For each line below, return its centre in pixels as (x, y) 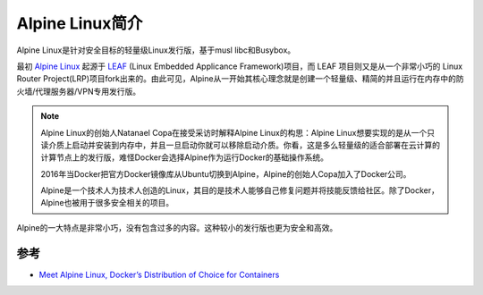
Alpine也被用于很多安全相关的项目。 (107, 203)
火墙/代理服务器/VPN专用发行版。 (79, 91)
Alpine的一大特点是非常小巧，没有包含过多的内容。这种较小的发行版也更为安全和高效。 (177, 227)
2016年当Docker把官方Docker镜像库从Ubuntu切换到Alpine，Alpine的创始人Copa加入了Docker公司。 (226, 173)
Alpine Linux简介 (80, 23)
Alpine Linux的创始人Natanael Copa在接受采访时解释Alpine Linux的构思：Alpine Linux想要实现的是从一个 (234, 132)
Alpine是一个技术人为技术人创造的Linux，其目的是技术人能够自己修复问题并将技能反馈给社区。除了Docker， (240, 190)
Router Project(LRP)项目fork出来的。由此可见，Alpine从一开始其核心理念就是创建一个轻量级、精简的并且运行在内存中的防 (240, 79)
